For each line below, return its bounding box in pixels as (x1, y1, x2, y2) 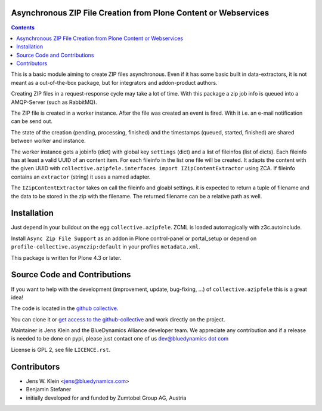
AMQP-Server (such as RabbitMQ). (11, 99, 97, 106)
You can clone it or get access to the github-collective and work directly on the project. (11, 315, 225, 323)
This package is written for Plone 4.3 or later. (11, 254, 122, 261)
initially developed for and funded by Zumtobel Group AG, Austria (26, 394, 187, 401)
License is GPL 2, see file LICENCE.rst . (11, 346, 111, 353)
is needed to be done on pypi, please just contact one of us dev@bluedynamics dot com (11, 335, 229, 342)
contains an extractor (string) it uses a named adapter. (11, 173, 151, 180)
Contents (11, 24, 35, 31)
